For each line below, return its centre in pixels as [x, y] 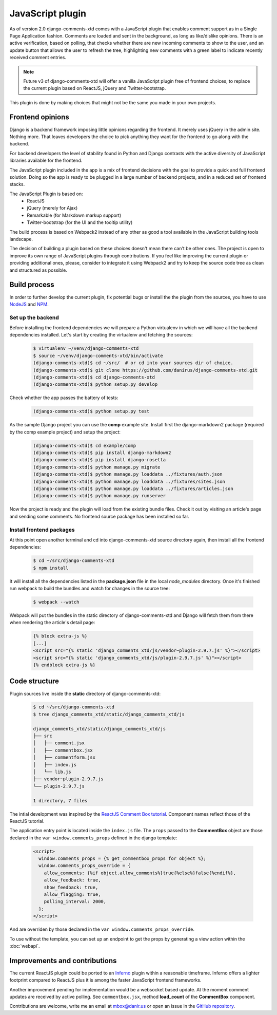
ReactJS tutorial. [27, 821]
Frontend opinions [39, 117]
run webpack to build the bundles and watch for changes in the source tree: [90, 589]
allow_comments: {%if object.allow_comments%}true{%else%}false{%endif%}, [140, 873]
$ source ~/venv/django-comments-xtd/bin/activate [98, 355]
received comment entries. [38, 58]
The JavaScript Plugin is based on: [46, 194]
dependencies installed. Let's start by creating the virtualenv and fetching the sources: [101, 335]
